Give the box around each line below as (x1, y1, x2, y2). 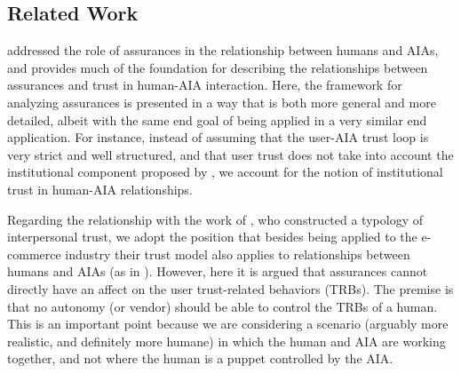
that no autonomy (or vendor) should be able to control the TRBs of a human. (7, 297, 438, 315)
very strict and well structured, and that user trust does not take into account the (7, 145, 454, 163)
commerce (7, 244, 61, 263)
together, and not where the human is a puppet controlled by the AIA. (7, 349, 393, 368)
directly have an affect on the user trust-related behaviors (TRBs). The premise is (7, 279, 454, 298)
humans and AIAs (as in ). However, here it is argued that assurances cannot (7, 262, 428, 281)
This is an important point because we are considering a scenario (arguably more (7, 314, 449, 333)
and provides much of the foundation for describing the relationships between (7, 58, 428, 76)
